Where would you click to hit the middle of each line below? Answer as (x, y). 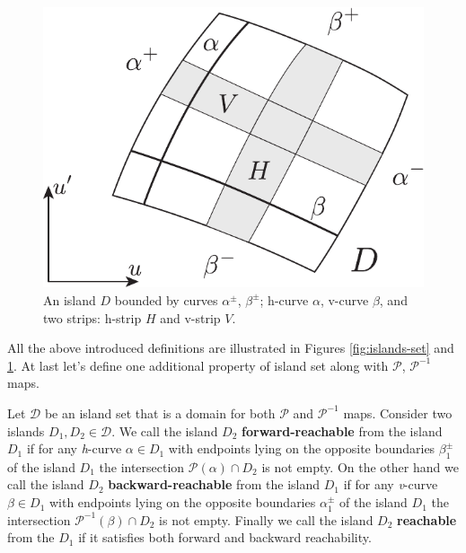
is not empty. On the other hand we (360, 466)
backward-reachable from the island (214, 484)
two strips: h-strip (92, 317)
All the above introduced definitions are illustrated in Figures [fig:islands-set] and (231, 348)
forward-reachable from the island (342, 430)
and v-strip (190, 317)
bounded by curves (166, 299)
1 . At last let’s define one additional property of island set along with (198, 365)
